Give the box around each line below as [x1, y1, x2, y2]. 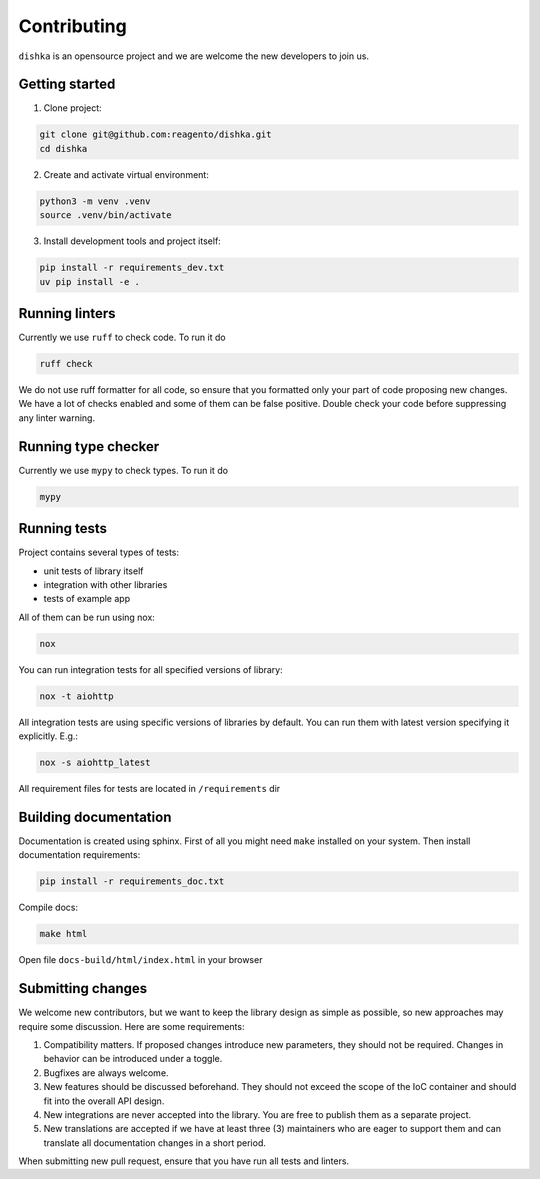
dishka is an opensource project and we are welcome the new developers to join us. [18, 50, 370, 62]
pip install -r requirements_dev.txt [39, 262, 225, 274]
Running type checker [18, 438, 160, 455]
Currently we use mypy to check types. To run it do [18, 464, 229, 476]
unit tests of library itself [43, 565, 144, 577]
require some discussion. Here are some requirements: [18, 1020, 245, 1032]
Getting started [18, 76, 116, 93]
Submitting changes [18, 980, 148, 997]
